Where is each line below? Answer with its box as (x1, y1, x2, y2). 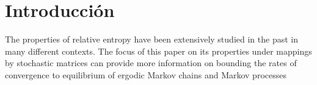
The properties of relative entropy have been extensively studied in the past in (5, 33, 298, 46)
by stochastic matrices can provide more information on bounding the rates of (5, 56, 297, 69)
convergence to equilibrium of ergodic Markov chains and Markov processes (5, 68, 286, 81)
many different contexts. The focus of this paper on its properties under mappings (5, 44, 312, 57)
